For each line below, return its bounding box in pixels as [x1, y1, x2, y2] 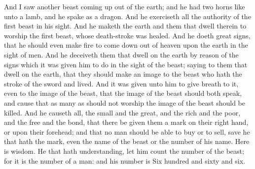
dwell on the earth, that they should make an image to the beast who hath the [4, 69, 242, 79]
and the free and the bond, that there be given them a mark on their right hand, [4, 117, 249, 127]
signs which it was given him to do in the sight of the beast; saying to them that [4, 59, 248, 69]
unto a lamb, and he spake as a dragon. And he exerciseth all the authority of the [4, 11, 251, 21]
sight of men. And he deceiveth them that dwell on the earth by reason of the [4, 49, 239, 59]
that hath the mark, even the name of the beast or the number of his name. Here [4, 136, 250, 146]
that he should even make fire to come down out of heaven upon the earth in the [4, 40, 248, 50]
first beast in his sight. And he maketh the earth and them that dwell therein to [4, 21, 247, 31]
